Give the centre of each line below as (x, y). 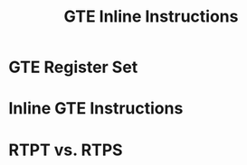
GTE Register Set (73, 67)
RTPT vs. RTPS (66, 150)
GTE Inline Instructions (151, 17)
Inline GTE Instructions (96, 109)
